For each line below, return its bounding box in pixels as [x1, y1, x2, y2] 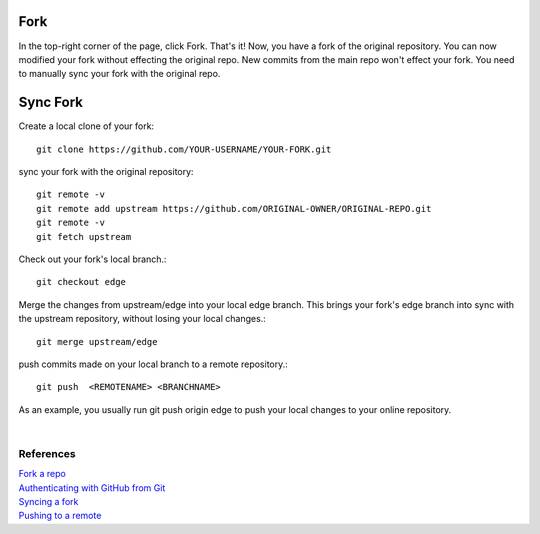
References [18, 446, 76, 460]
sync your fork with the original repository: [18, 165, 194, 177]
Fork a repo [18, 468, 67, 480]
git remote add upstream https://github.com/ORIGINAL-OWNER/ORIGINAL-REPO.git [36, 203, 432, 214]
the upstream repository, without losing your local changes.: [18, 313, 267, 325]
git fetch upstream [36, 231, 132, 242]
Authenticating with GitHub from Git [18, 481, 166, 494]
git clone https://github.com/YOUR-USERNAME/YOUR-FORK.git [36, 143, 332, 155]
